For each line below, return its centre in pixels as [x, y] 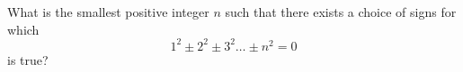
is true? [28, 59]
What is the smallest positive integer [108, 12]
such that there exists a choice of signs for [341, 12]
